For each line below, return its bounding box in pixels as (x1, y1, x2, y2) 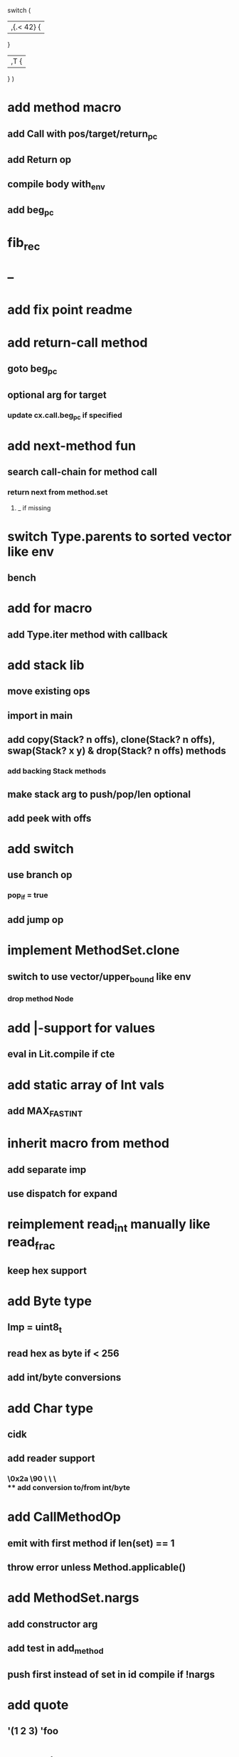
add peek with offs (7, 812, 92, 824)
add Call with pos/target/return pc (7, 127, 158, 142)
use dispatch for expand (7, 1188, 118, 1200)
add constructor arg (7, 1618, 98, 1630)
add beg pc (7, 204, 54, 218)
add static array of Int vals (7, 1077, 165, 1093)
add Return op (7, 154, 72, 166)
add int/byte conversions (7, 1371, 122, 1383)
